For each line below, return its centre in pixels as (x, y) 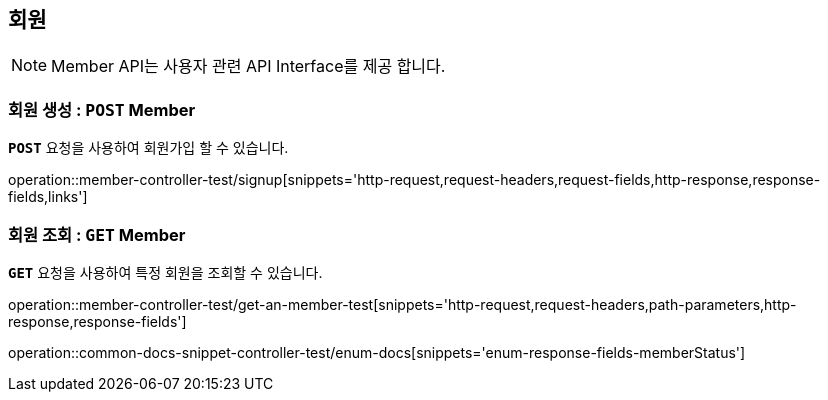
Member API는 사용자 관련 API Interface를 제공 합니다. (248, 66)
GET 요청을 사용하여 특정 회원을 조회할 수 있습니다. (165, 272)
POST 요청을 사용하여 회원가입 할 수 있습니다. (148, 148)
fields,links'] (48, 197)
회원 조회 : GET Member (97, 234)
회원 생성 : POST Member (102, 109)
